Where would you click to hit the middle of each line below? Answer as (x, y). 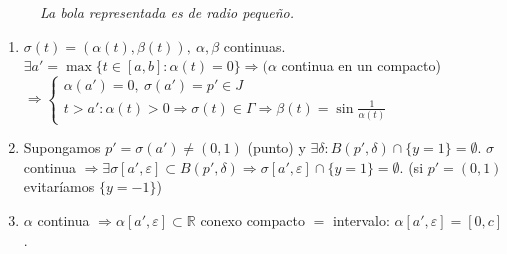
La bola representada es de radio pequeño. (167, 12)
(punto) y (276, 147)
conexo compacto (252, 219)
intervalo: (361, 219)
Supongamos (62, 147)
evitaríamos (59, 186)
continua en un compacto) (361, 65)
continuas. (254, 45)
